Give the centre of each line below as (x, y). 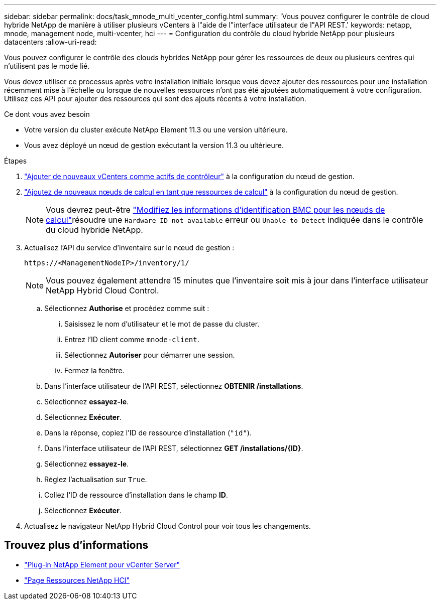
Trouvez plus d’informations (76, 545)
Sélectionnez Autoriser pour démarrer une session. (150, 355)
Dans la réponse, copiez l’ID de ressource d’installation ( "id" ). (148, 433)
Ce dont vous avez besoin (47, 114)
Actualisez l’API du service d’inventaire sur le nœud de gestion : (129, 248)
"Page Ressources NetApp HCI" (77, 580)
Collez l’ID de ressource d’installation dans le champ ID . (136, 495)
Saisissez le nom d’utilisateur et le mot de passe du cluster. (162, 324)
